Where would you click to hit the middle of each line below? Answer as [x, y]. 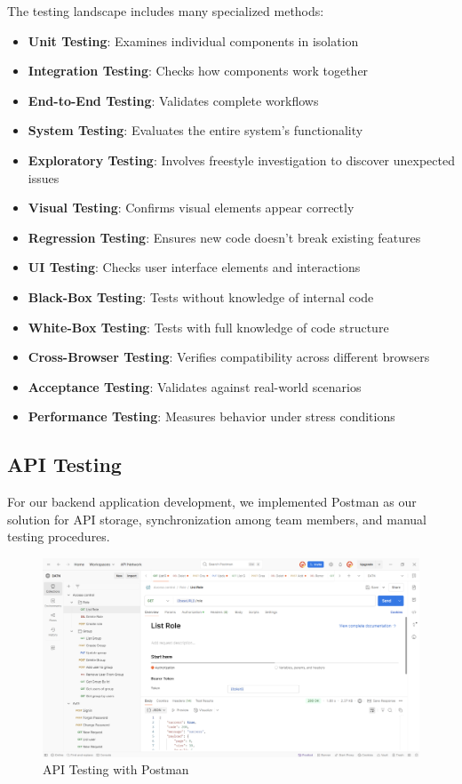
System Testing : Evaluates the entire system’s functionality [195, 130]
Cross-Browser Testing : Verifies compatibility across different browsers [229, 357]
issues [44, 177]
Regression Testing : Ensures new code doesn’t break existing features [224, 237]
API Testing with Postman [116, 769]
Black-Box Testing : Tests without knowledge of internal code [201, 296]
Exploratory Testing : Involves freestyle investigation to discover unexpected [242, 160]
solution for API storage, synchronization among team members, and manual [217, 519]
